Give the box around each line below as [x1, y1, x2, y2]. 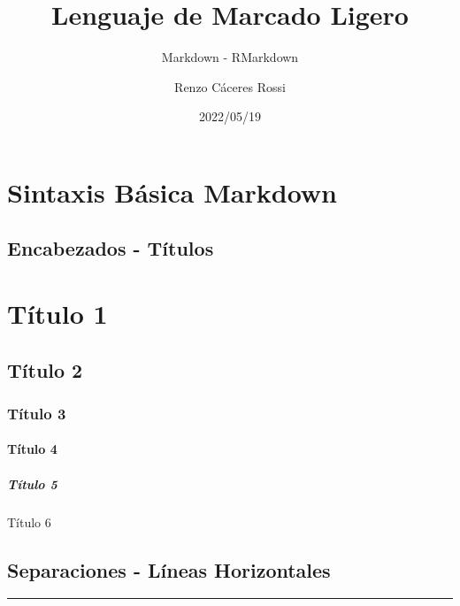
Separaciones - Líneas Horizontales [7, 556, 331, 583]
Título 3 [7, 402, 66, 424]
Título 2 [7, 356, 83, 383]
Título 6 [7, 512, 51, 531]
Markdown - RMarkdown [161, 48, 299, 66]
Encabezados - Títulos [7, 234, 214, 262]
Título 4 [7, 440, 57, 458]
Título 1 [7, 295, 108, 332]
